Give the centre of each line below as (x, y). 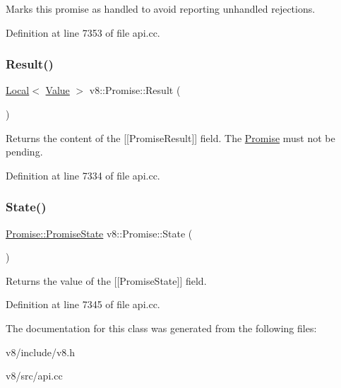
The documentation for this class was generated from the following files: (161, 328)
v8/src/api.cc (34, 376)
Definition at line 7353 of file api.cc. (83, 32)
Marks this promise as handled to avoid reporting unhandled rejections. (161, 8)
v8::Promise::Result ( (135, 90)
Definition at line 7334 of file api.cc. (83, 175)
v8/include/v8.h (41, 352)
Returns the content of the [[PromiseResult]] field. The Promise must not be (170, 137)
